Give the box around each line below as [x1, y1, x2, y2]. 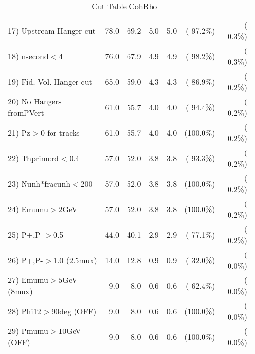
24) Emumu [8, 203, 49, 215]
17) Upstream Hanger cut [8, 25, 96, 36]
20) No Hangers [8, 96, 62, 107]
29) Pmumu [8, 325, 49, 336]
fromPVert [8, 107, 44, 118]
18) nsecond [8, 50, 49, 62]
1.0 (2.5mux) [53, 254, 97, 266]
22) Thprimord [8, 152, 59, 164]
